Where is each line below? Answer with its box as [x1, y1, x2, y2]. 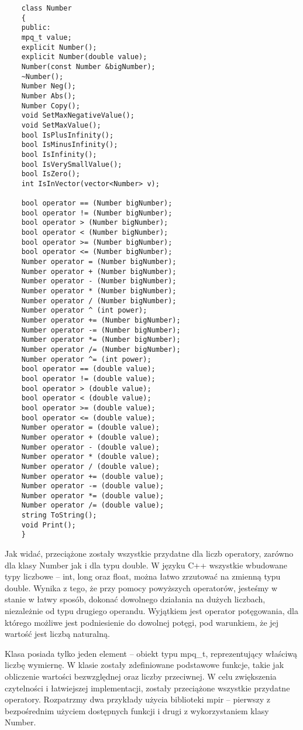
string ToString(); [21, 511, 97, 520]
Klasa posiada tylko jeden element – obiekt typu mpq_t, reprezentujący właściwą [5, 647, 298, 659]
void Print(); [21, 520, 76, 529]
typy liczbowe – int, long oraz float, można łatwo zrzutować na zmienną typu [5, 570, 281, 582]
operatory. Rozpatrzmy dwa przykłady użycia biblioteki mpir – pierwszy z [5, 693, 271, 705]
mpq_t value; [21, 33, 72, 42]
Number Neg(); [21, 82, 76, 91]
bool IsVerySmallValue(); [21, 160, 122, 169]
